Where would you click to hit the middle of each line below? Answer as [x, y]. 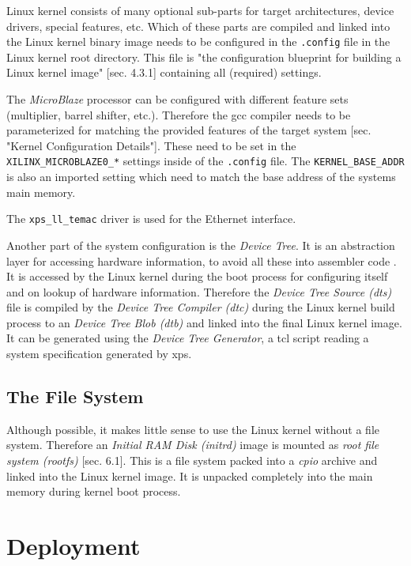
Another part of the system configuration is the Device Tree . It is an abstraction [201, 245]
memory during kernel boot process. [94, 491]
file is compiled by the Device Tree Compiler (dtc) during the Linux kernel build [201, 307]
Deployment [74, 546]
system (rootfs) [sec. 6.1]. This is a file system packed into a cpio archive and [192, 460]
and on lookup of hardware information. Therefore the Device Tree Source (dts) [199, 291]
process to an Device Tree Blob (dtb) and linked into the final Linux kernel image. [204, 322]
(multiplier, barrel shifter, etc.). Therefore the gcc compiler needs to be [179, 114]
